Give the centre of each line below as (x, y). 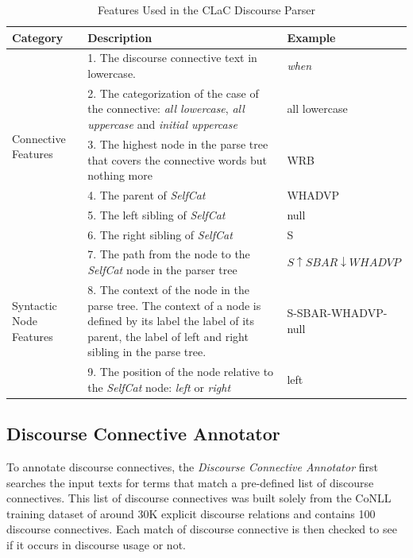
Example (311, 37)
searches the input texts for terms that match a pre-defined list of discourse (190, 482)
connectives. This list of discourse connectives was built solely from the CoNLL (199, 498)
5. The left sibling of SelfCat (156, 214)
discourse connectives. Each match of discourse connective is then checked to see (202, 529)
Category (38, 37)
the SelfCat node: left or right (159, 387)
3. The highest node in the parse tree (178, 143)
